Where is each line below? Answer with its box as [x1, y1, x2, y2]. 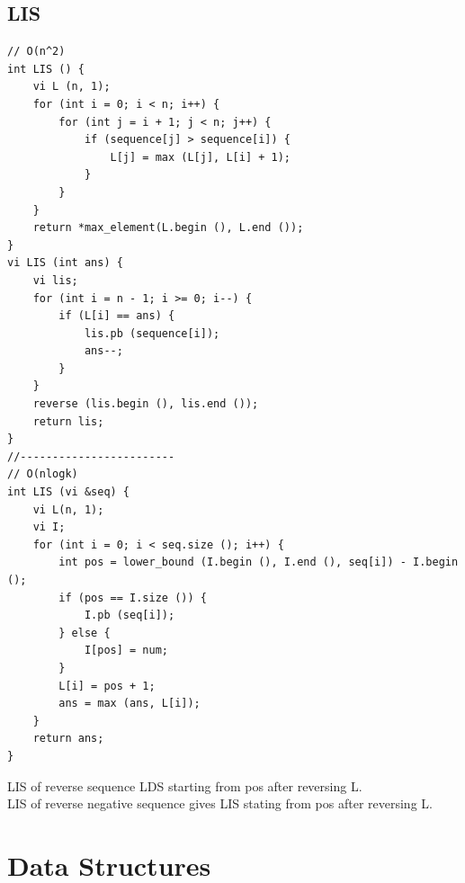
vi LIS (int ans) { [7, 256, 123, 270]
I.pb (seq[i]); [84, 609, 175, 622]
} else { [58, 626, 111, 639]
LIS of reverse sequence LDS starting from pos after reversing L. [7, 776, 362, 795]
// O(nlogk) [7, 468, 78, 481]
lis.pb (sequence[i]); [84, 326, 220, 340]
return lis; [32, 415, 104, 428]
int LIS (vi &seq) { [7, 486, 130, 499]
